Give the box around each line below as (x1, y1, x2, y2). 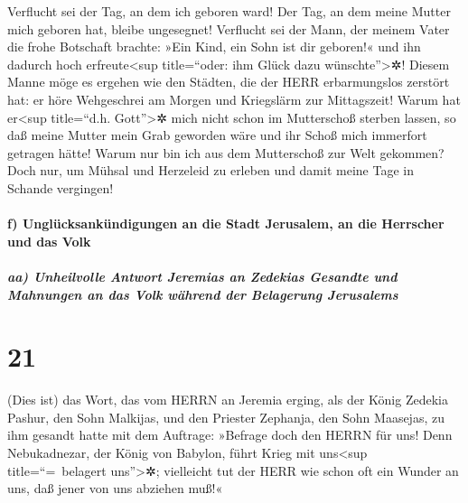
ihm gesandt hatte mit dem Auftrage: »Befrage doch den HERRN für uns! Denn (7, 425, 453, 444)
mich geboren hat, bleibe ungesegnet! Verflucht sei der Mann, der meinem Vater (7, 19, 450, 38)
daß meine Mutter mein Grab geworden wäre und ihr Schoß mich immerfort (7, 126, 427, 144)
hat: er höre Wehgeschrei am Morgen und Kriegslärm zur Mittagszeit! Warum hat (7, 89, 461, 108)
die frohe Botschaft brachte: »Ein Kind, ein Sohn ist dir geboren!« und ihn (7, 37, 421, 56)
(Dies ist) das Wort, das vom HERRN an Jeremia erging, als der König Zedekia (7, 390, 448, 409)
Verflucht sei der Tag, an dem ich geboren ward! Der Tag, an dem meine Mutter (7, 2, 451, 20)
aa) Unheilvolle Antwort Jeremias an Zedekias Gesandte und (7, 266, 398, 285)
